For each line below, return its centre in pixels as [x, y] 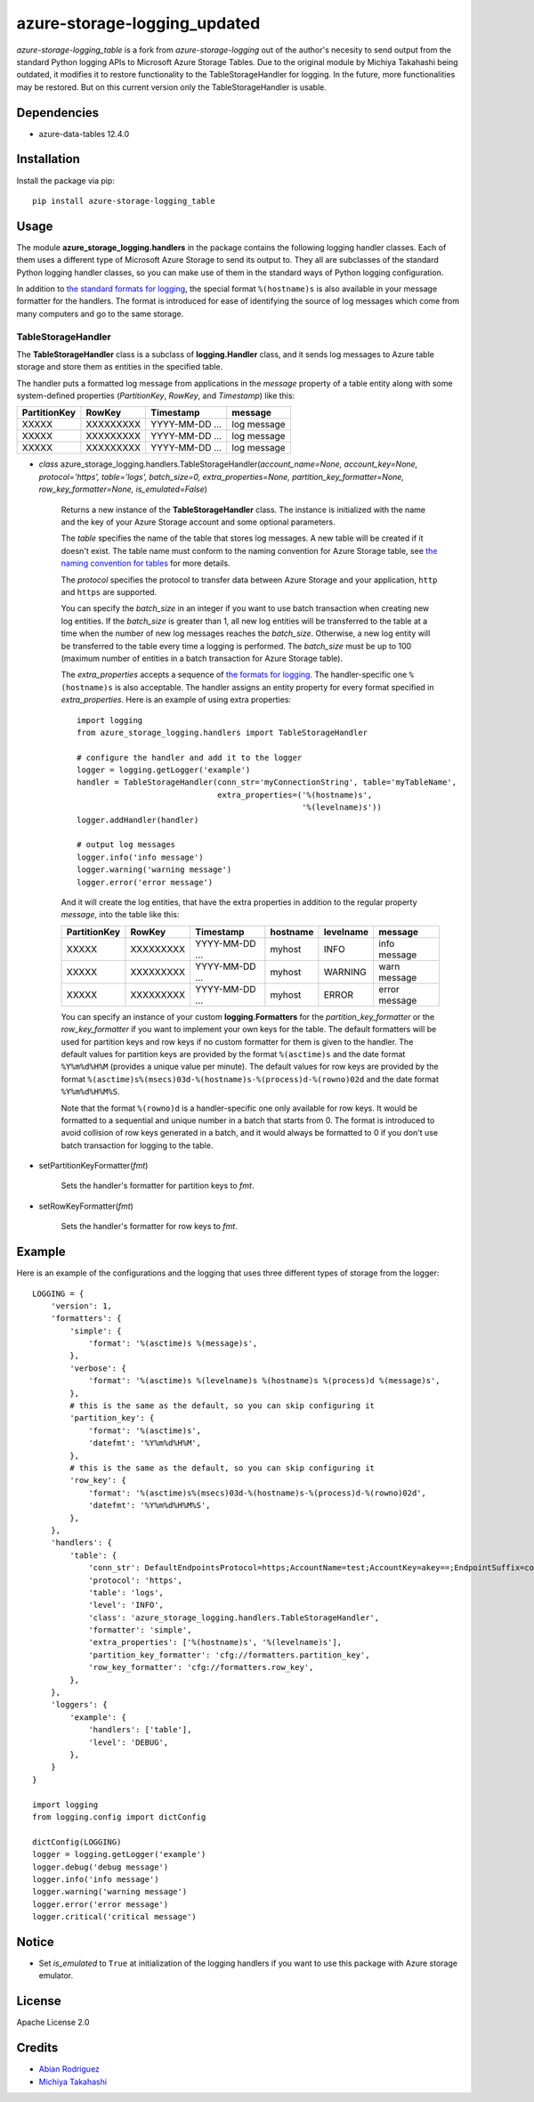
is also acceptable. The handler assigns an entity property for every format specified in [274, 687]
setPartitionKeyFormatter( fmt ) [93, 1166]
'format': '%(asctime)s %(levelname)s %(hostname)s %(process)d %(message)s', [264, 1381]
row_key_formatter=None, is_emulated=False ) [123, 489]
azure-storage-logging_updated [138, 23]
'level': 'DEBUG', [129, 1742]
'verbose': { [98, 1368]
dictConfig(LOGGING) [77, 1842]
